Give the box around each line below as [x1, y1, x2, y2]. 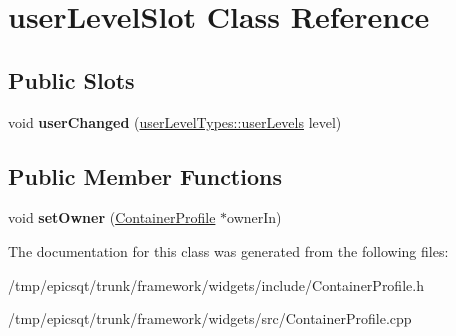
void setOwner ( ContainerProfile [8, 207, 216, 228]
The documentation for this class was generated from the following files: [8, 240, 449, 261]
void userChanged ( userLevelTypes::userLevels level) [8, 111, 342, 132]
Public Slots [8, 64, 135, 95]
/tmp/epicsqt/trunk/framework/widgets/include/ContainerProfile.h [8, 274, 424, 295]
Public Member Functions [8, 160, 282, 191]
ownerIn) [227, 207, 282, 228]
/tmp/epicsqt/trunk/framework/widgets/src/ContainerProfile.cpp [8, 308, 412, 329]
